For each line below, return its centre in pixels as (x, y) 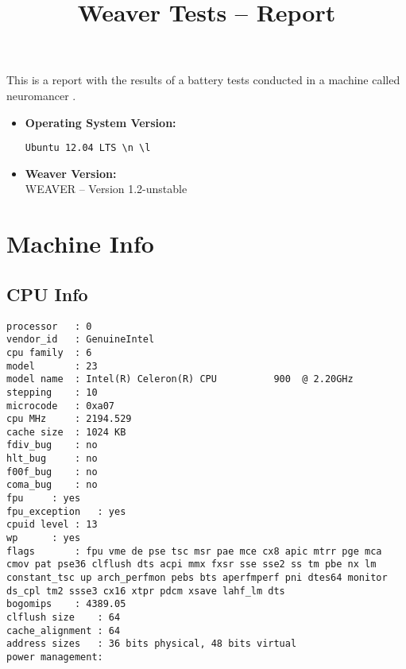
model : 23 (52, 366)
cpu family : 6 (49, 352)
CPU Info (47, 294)
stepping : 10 (52, 392)
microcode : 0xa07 (61, 406)
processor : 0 (49, 326)
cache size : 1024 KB (66, 432)
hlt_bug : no (52, 459)
